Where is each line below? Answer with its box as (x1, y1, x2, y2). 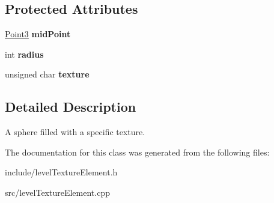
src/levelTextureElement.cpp (5, 186, 110, 198)
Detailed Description (5, 97, 136, 116)
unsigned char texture (5, 68, 90, 80)
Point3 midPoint (5, 28, 71, 40)
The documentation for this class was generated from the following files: (5, 145, 270, 158)
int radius (5, 47, 44, 60)
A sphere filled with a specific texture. (5, 126, 145, 138)
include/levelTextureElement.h (5, 166, 118, 178)
